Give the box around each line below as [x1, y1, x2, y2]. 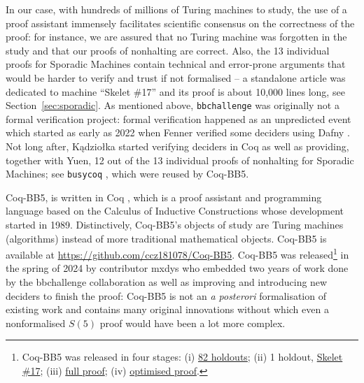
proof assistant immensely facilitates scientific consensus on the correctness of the [6, 15, 355, 30]
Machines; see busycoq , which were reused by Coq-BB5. [6, 166, 249, 181]
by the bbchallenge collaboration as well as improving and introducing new [6, 275, 328, 289]
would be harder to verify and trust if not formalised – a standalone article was [6, 70, 346, 85]
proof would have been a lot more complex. [99, 315, 286, 330]
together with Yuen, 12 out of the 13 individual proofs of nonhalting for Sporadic [6, 152, 354, 167]
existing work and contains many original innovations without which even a [6, 302, 329, 317]
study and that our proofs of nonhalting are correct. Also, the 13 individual [6, 43, 330, 57]
